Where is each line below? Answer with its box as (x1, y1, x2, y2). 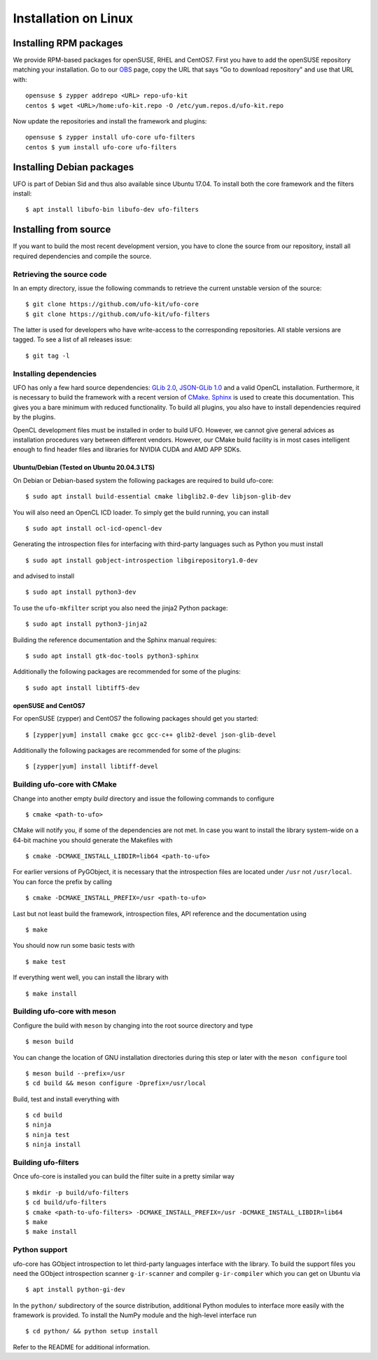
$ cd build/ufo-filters (25, 1199, 107, 1206)
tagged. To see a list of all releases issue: (13, 335, 132, 344)
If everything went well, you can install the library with (13, 973, 169, 981)
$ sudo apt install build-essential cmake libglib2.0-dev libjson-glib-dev (25, 493, 291, 501)
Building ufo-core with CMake (13, 780, 117, 789)
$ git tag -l (25, 351, 70, 360)
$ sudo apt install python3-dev (25, 588, 136, 596)
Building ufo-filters (13, 1157, 80, 1167)
